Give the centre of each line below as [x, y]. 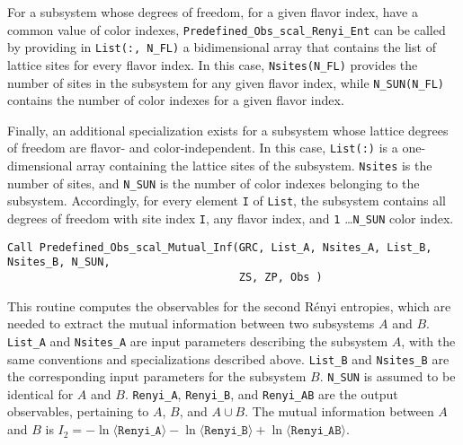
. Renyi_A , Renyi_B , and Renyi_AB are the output [261, 393]
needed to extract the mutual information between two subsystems [191, 323]
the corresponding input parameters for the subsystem [157, 376]
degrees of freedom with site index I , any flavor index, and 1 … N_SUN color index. [231, 218]
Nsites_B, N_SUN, [59, 262]
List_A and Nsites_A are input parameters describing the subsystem [198, 340]
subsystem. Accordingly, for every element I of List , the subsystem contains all [227, 201]
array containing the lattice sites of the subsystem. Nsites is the [254, 166]
